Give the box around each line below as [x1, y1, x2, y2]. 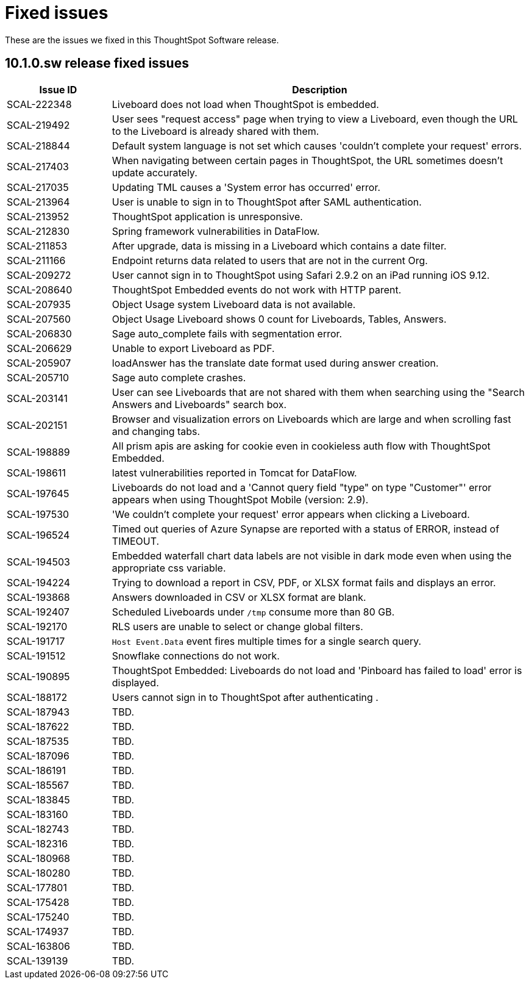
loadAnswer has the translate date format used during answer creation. [112, 356, 439, 369]
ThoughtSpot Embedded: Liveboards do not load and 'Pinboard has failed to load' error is [112, 664, 522, 677]
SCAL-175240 [7, 910, 69, 923]
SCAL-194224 [7, 576, 71, 589]
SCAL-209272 [7, 268, 71, 281]
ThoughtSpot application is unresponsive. [112, 210, 303, 223]
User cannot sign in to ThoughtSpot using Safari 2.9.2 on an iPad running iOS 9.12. [112, 268, 490, 281]
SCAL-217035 [7, 181, 69, 193]
